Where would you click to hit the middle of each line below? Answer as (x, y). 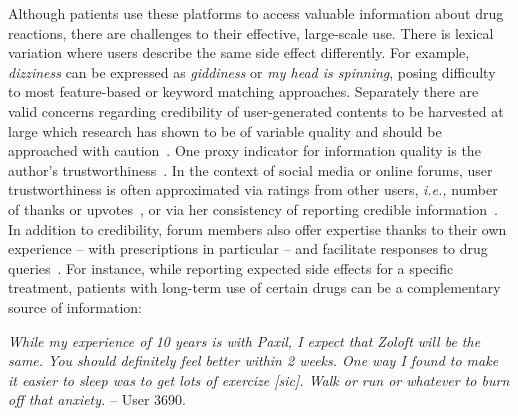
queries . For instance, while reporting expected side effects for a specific (231, 267)
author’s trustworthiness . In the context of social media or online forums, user (250, 169)
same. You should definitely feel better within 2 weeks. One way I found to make (253, 360)
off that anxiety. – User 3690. (97, 399)
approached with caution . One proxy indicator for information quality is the (244, 150)
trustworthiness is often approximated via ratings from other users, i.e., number (253, 189)
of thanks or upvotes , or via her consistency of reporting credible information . (253, 208)
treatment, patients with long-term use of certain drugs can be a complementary (254, 287)
